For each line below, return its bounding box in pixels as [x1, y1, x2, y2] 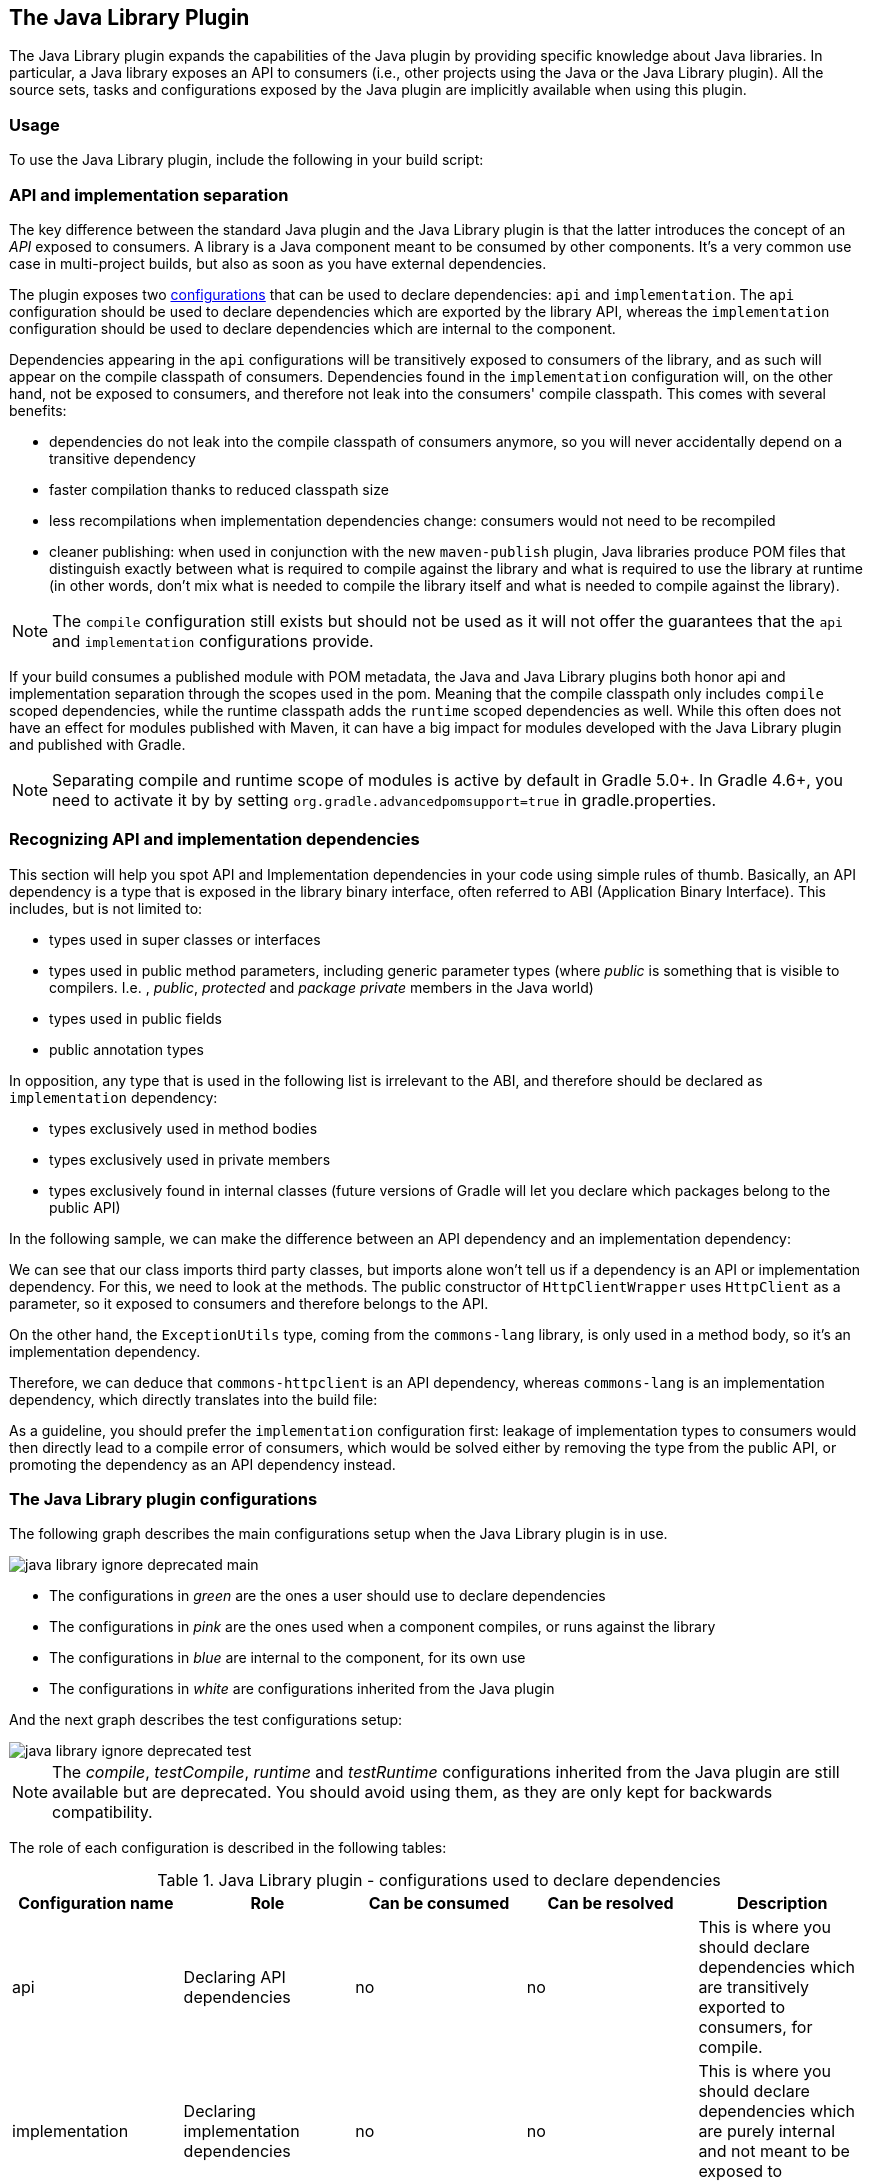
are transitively [698, 1977, 810, 1998]
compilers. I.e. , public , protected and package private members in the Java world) [49, 978, 594, 996]
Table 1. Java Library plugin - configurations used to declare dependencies [157, 1870, 721, 1891]
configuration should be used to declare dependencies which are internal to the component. [9, 319, 616, 337]
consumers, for [698, 2017, 813, 2038]
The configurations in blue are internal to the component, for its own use [49, 1649, 526, 1667]
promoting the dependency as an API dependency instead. [9, 1455, 396, 1473]
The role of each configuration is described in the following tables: [9, 1839, 447, 1857]
